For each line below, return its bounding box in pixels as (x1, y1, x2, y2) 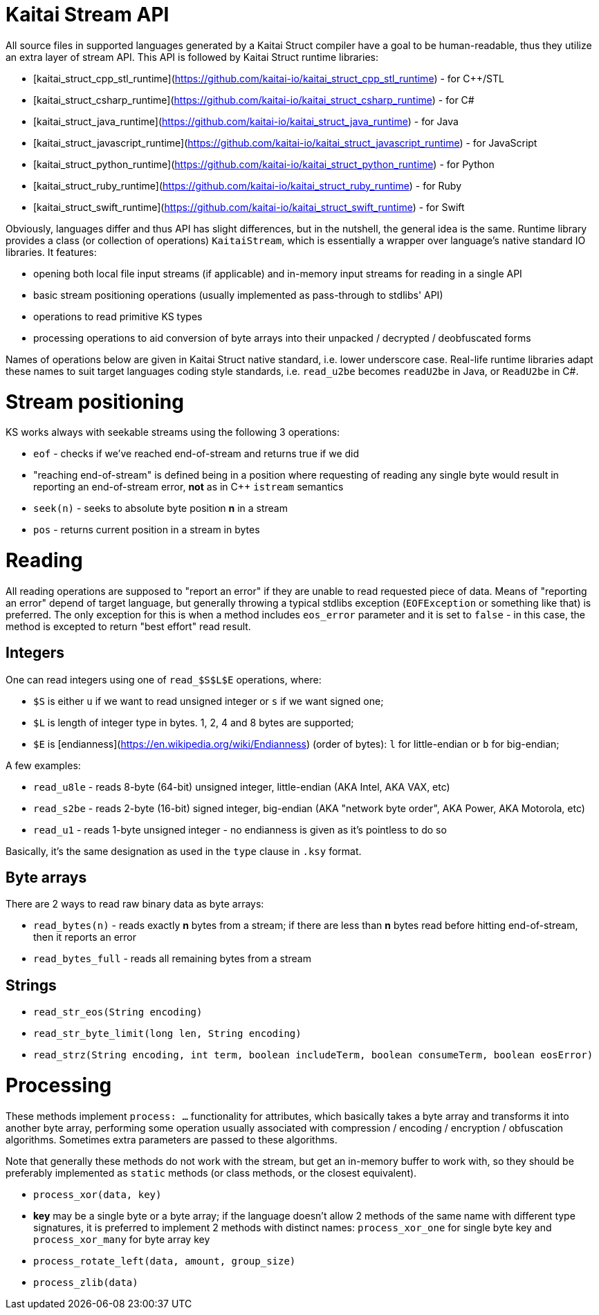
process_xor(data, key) (33, 1188, 162, 1200)
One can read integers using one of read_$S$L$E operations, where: (6, 673, 322, 686)
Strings (6, 976, 57, 994)
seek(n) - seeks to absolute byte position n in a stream (33, 502, 288, 515)
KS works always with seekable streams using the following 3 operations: (6, 426, 340, 439)
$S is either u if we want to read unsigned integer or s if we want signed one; (33, 695, 384, 707)
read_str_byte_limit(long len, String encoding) (33, 1028, 302, 1040)
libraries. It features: (6, 246, 97, 258)
